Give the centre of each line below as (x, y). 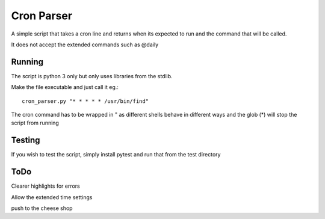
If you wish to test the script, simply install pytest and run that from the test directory (116, 155)
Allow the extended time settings (52, 197)
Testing (26, 140)
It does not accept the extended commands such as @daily (85, 45)
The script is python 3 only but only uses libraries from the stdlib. (92, 76)
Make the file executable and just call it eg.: (65, 87)
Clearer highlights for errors (46, 186)
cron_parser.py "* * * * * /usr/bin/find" (85, 101)
